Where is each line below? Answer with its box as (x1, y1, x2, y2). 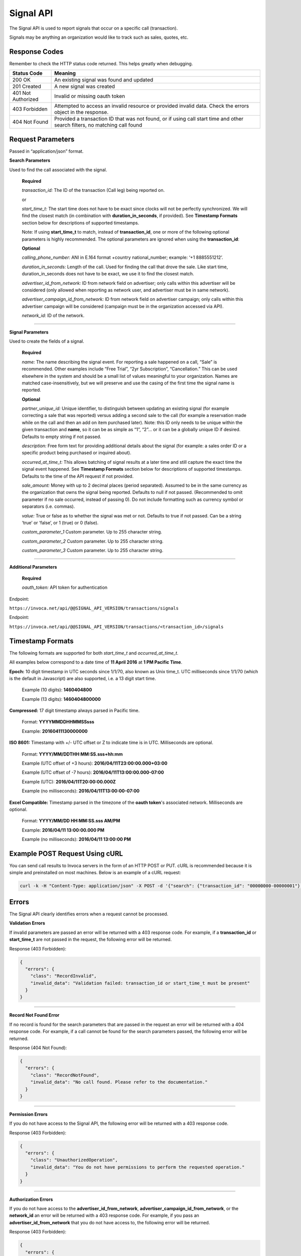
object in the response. (54, 109, 109, 116)
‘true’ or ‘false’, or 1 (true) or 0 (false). (22, 519, 99, 526)
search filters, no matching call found (54, 122, 142, 129)
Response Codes (9, 47, 64, 56)
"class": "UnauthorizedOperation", (30, 1157, 118, 1163)
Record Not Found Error (9, 1012, 60, 1018)
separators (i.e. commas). (22, 503, 75, 509)
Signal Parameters (9, 329, 49, 335)
